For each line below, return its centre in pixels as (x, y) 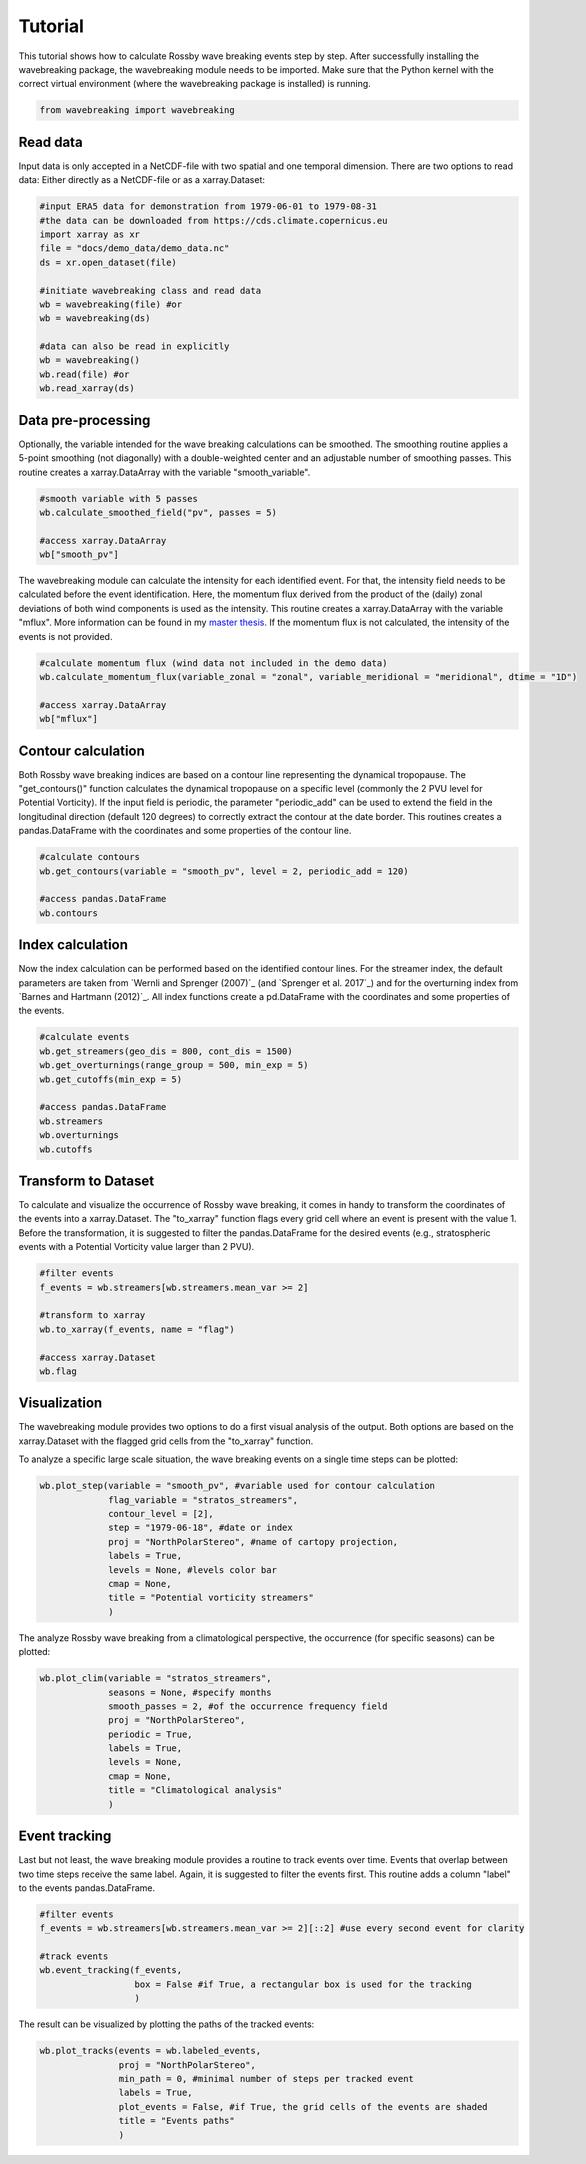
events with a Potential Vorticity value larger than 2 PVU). (136, 1247)
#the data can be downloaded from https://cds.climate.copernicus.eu (213, 220)
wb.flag (58, 1371)
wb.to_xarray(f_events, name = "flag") (137, 1329)
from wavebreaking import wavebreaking (137, 110)
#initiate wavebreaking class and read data (150, 290)
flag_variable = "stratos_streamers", (203, 1499)
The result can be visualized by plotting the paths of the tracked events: (166, 2024)
